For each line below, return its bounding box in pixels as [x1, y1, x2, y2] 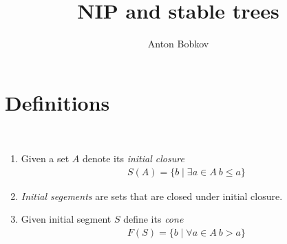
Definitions [5, 88, 110, 116]
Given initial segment [21, 212, 111, 226]
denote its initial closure [83, 151, 184, 166]
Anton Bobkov [147, 36, 209, 51]
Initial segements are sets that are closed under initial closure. [21, 188, 283, 203]
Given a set [21, 151, 70, 166]
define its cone [123, 212, 184, 226]
